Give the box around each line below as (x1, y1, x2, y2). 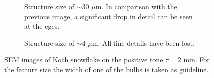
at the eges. (24, 21, 60, 31)
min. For (183, 54, 210, 65)
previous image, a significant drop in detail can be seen (24, 11, 193, 21)
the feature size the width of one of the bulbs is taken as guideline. (4, 64, 209, 74)
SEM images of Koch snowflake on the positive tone (4, 54, 163, 65)
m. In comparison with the (95, 1, 177, 11)
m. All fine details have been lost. (92, 37, 195, 48)
